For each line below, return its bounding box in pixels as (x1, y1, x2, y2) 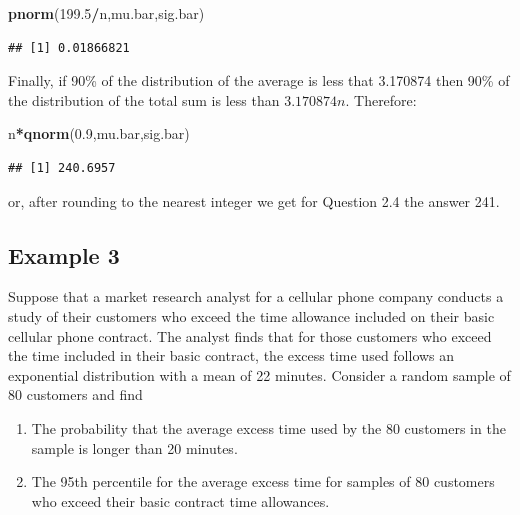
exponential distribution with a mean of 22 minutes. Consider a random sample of (8, 364, 511, 385)
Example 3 (8, 239, 120, 270)
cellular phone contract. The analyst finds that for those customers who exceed (8, 325, 492, 346)
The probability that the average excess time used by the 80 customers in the (31, 417, 506, 438)
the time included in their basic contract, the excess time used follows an (8, 345, 455, 366)
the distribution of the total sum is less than (8, 89, 280, 110)
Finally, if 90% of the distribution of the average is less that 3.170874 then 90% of (8, 70, 510, 91)
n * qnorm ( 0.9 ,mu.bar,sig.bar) (8, 123, 190, 144)
